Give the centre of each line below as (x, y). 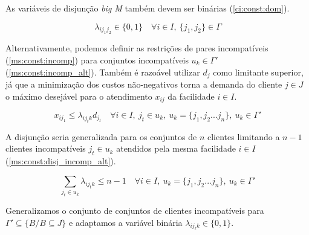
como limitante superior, (258, 72)
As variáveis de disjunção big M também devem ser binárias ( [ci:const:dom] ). (148, 8)
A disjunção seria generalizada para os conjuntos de (101, 136)
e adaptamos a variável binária (126, 222)
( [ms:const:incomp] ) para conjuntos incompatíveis (97, 60)
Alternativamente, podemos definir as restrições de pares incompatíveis (137, 48)
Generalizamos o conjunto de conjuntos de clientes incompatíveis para (135, 211)
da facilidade (191, 96)
